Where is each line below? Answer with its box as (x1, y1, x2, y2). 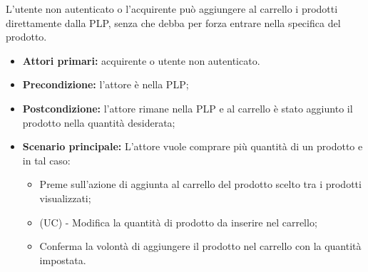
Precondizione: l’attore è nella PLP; (22, 77, 189, 92)
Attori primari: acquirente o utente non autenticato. (22, 53, 260, 68)
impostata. (39, 252, 86, 267)
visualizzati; (39, 190, 91, 205)
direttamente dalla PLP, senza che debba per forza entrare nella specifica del (6, 15, 341, 30)
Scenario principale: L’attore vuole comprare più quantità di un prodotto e (22, 139, 363, 154)
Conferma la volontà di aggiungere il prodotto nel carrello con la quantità (39, 239, 362, 253)
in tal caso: (22, 152, 71, 167)
